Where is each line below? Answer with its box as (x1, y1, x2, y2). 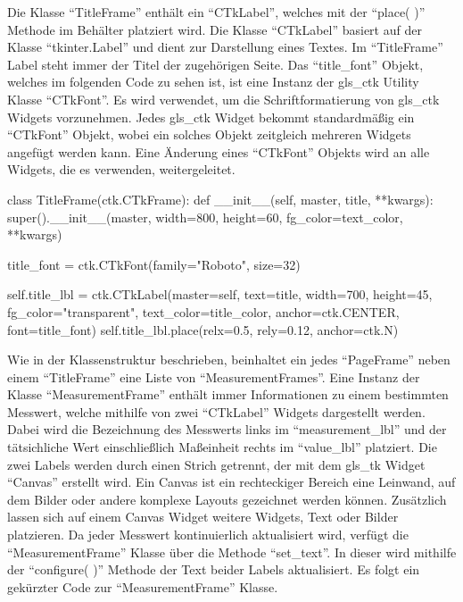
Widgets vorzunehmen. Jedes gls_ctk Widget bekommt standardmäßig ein (7, 107, 415, 126)
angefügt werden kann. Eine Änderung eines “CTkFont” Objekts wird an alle (7, 142, 430, 161)
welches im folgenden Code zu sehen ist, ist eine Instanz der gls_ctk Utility (7, 72, 419, 91)
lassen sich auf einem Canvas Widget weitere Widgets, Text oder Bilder (7, 507, 399, 526)
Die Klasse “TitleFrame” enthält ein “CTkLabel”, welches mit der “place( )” (7, 3, 426, 21)
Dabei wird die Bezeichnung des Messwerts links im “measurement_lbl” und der (7, 420, 447, 439)
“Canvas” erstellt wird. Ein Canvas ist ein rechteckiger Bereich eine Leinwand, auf (7, 472, 456, 491)
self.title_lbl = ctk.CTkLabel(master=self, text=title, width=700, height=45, (7, 285, 433, 304)
